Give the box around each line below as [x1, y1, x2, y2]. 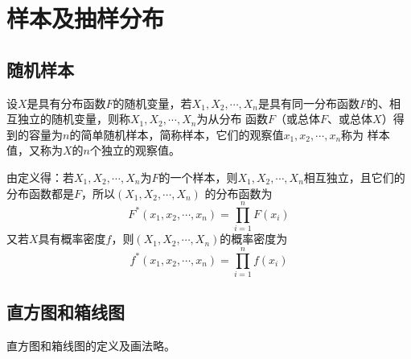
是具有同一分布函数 [258, 94, 360, 111]
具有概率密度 [38, 230, 106, 247]
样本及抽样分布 [6, 2, 165, 35]
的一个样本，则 [158, 168, 238, 185]
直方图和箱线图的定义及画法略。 [6, 337, 175, 354]
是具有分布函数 [27, 94, 106, 111]
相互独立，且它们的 [303, 168, 405, 185]
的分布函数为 [204, 184, 273, 201]
